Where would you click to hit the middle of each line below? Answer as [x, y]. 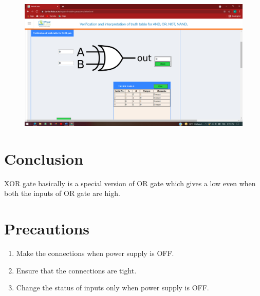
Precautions [47, 229]
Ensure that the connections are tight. [76, 270]
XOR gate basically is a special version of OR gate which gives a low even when [130, 183]
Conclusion [44, 158]
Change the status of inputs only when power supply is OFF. [113, 288]
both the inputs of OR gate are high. [62, 193]
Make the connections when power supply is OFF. [95, 253]
